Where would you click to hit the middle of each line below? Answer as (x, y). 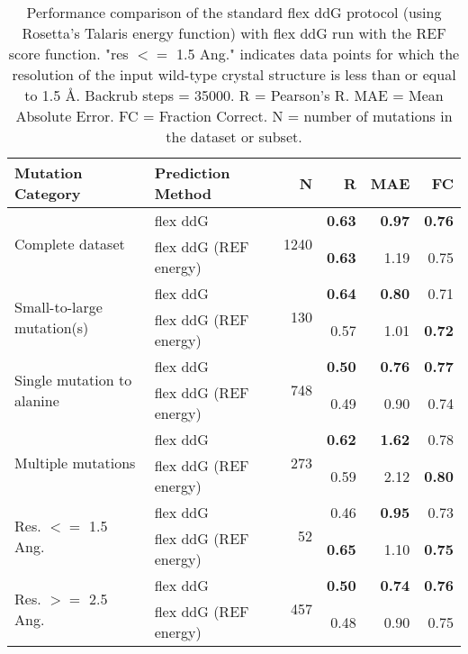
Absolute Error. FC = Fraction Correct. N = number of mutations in (234, 116)
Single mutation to (73, 379)
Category (48, 193)
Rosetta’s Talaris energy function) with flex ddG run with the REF (234, 33)
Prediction (192, 173)
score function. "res (68, 54)
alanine (37, 400)
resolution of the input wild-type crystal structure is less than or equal (234, 74)
